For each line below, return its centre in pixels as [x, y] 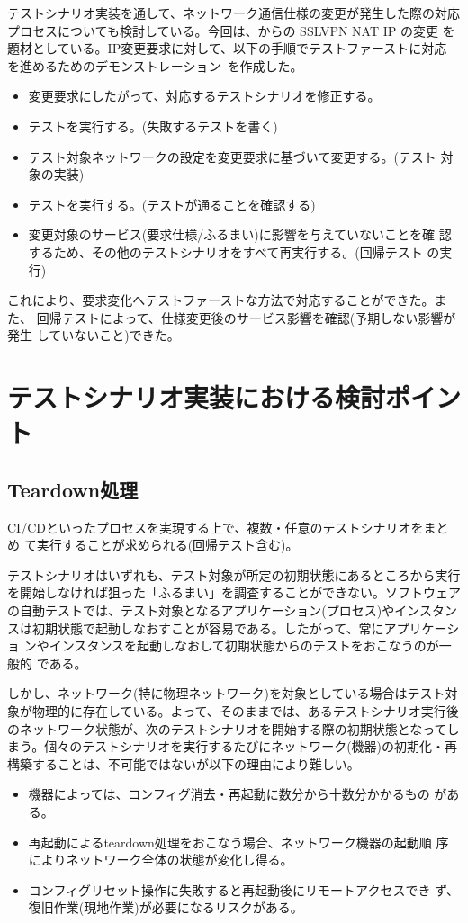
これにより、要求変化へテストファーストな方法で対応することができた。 [221, 300]
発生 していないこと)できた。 [94, 335]
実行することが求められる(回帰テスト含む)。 [167, 545]
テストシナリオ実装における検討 [197, 397]
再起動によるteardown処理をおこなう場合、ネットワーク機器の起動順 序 [238, 842]
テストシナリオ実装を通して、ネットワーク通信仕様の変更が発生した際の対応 [234, 13]
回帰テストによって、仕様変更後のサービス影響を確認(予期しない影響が [246, 317]
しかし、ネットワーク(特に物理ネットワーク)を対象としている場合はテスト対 [233, 693]
